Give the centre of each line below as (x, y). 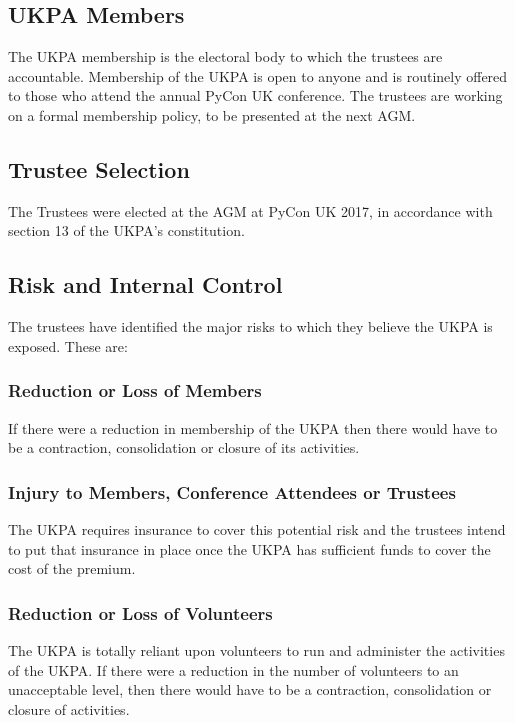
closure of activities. (69, 708)
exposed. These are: (68, 345)
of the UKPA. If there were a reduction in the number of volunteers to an (233, 669)
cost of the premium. (72, 568)
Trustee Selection (99, 168)
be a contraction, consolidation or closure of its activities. (184, 447)
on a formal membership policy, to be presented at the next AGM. (212, 114)
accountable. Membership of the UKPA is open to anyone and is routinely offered (258, 75)
